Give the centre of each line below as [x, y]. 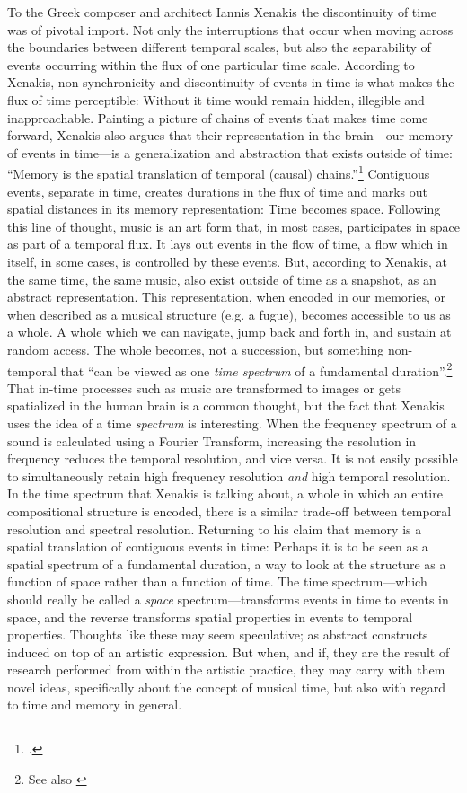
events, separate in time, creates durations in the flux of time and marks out [217, 191]
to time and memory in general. [95, 705]
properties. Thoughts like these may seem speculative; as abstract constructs [218, 634]
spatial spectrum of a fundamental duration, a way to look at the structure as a [227, 564]
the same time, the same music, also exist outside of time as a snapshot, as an [222, 279]
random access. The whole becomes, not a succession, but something [196, 349]
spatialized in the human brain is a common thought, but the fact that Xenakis [226, 405]
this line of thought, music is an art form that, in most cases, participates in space [233, 226]
